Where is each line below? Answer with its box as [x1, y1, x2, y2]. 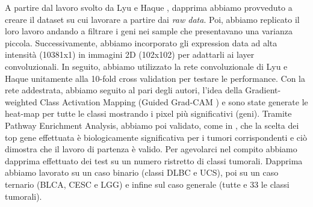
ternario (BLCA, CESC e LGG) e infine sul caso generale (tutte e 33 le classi [5, 178, 290, 190]
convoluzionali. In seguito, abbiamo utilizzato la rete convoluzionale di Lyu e [5, 60, 288, 72]
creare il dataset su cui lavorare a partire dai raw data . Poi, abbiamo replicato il [5, 13, 300, 25]
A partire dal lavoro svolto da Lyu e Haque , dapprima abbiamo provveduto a [5, 1, 293, 13]
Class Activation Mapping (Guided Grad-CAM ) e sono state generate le [40, 95, 308, 108]
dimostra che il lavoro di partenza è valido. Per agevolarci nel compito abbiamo [5, 143, 297, 155]
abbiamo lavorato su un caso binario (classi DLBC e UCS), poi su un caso [5, 166, 279, 179]
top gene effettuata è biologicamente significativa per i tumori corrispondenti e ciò [5, 131, 307, 143]
